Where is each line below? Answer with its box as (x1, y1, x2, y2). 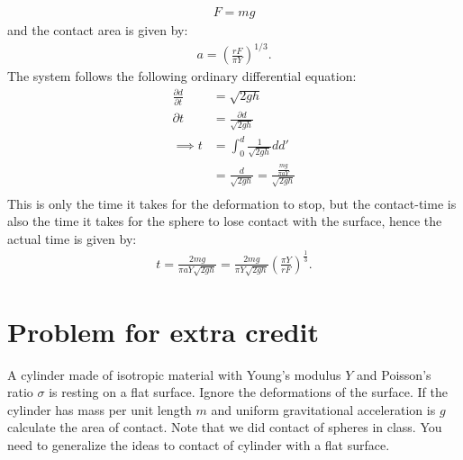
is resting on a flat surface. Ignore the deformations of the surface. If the (49, 383, 448, 401)
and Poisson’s (357, 365, 431, 383)
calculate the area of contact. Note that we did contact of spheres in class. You (7, 418, 442, 437)
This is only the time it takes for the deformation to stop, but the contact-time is (7, 194, 457, 212)
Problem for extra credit (7, 312, 320, 349)
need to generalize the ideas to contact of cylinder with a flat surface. (7, 435, 390, 454)
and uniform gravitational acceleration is (211, 400, 436, 419)
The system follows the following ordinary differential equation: (7, 67, 357, 86)
